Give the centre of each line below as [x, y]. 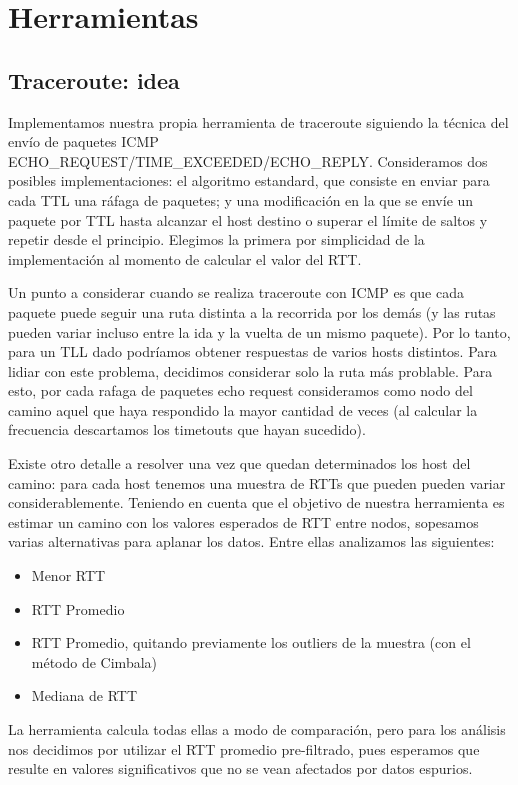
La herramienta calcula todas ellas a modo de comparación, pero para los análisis [257, 729]
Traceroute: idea [94, 79]
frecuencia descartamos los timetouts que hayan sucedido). [187, 429]
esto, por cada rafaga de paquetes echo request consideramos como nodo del [240, 390]
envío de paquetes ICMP [83, 141]
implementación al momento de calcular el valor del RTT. [185, 258]
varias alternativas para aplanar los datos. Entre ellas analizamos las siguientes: [251, 541]
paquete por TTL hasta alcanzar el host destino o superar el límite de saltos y [248, 219]
